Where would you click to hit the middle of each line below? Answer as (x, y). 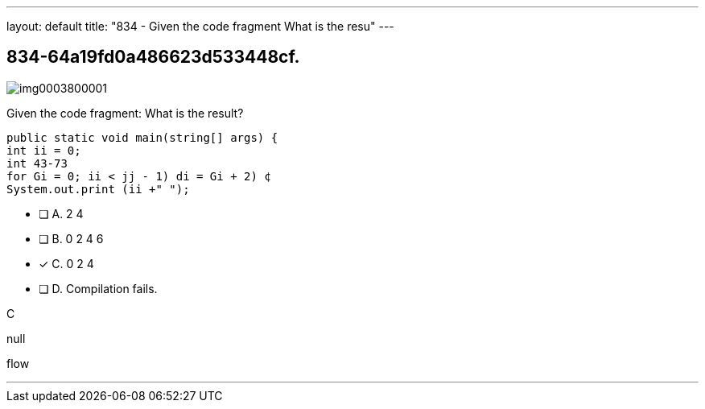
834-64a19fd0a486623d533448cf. (153, 57)
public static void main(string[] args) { (142, 137)
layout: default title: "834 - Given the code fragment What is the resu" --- (200, 26)
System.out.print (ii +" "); (98, 189)
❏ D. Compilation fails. (98, 288)
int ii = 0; (44, 150)
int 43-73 (37, 163)
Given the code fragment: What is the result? (125, 113)
